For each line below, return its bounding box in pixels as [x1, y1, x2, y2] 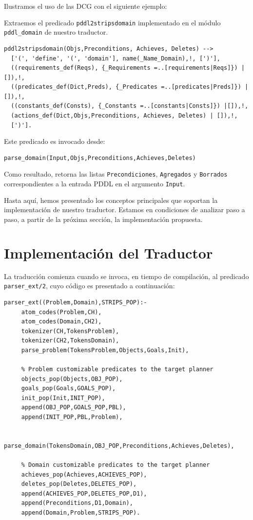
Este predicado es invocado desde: [4, 136, 105, 146]
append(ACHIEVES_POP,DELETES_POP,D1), [21, 490, 147, 497]
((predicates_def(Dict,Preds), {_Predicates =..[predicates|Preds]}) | [11, 83, 249, 91]
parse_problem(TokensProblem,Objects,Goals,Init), [21, 346, 189, 354]
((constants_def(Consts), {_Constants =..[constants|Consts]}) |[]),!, [11, 102, 249, 110]
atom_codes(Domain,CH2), [21, 318, 102, 325]
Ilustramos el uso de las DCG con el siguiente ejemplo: [4, 1, 167, 11]
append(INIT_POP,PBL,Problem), [21, 414, 123, 421]
